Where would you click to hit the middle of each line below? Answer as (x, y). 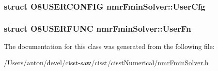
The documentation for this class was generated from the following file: (109, 46)
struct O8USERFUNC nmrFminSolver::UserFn (98, 28)
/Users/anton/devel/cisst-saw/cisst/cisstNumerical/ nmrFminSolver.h (106, 62)
